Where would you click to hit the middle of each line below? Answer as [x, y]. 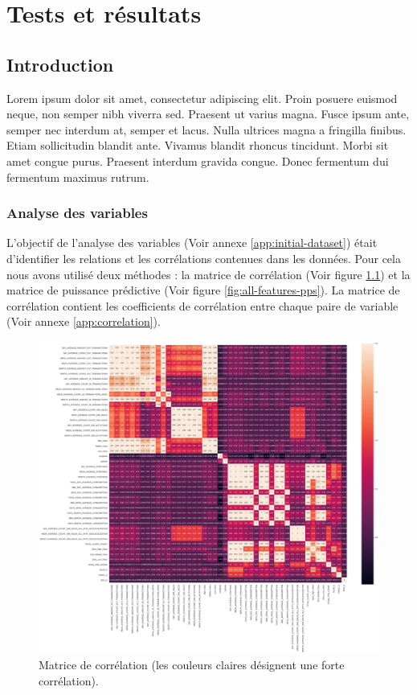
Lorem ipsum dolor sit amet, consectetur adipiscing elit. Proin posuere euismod [202, 98]
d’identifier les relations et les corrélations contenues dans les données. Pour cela [204, 258]
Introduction [60, 64]
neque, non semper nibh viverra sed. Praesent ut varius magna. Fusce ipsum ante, [208, 114]
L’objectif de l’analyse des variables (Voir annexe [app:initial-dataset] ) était [192, 243]
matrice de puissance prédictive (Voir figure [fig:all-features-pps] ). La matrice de [203, 290]
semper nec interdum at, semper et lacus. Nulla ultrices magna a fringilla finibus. [206, 129]
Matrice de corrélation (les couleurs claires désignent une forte [192, 664]
